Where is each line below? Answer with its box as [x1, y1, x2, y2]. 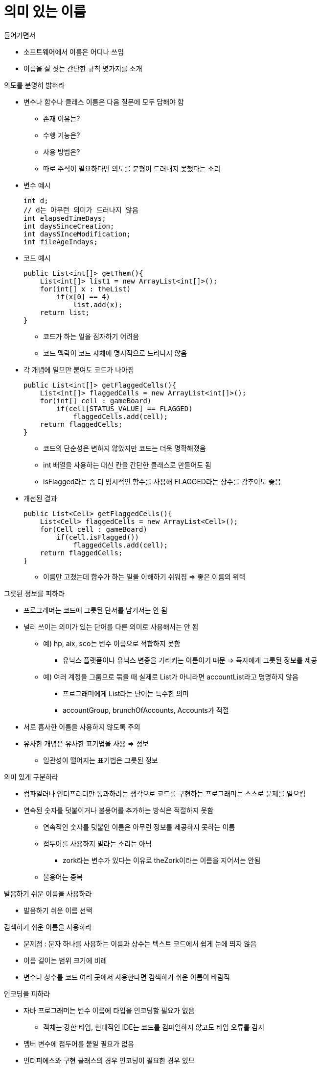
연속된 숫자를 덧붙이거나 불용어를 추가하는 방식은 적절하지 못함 [23, 806, 214, 814]
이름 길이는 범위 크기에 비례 [23, 956, 107, 964]
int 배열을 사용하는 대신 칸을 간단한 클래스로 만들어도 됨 [43, 460, 211, 469]
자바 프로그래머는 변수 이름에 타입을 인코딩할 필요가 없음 [23, 1006, 195, 1015]
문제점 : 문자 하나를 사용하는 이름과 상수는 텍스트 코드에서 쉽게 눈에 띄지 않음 [23, 939, 257, 948]
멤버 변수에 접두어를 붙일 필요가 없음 [23, 1039, 134, 1048]
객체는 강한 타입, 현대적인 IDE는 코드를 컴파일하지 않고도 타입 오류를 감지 [43, 1022, 265, 1031]
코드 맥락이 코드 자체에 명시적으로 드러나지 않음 [43, 348, 187, 357]
